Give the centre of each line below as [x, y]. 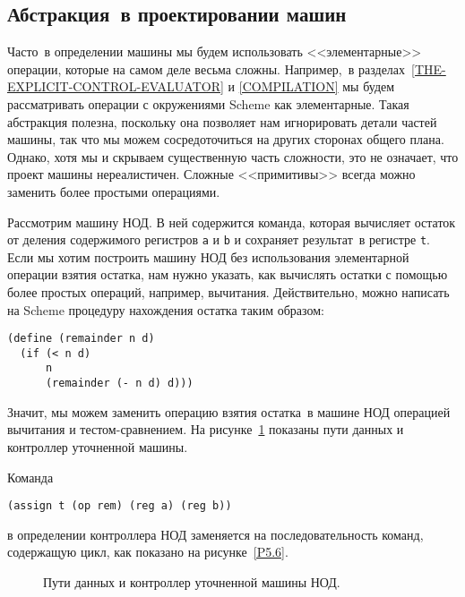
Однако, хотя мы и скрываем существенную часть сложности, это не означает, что [233, 156]
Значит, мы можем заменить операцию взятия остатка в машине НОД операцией [229, 411]
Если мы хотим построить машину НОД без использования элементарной [208, 256]
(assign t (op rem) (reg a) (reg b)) [120, 506]
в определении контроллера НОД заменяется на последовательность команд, [215, 534]
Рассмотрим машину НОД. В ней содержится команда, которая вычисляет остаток [232, 222]
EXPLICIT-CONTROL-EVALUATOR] [116, 86]
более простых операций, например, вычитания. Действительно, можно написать [228, 291]
